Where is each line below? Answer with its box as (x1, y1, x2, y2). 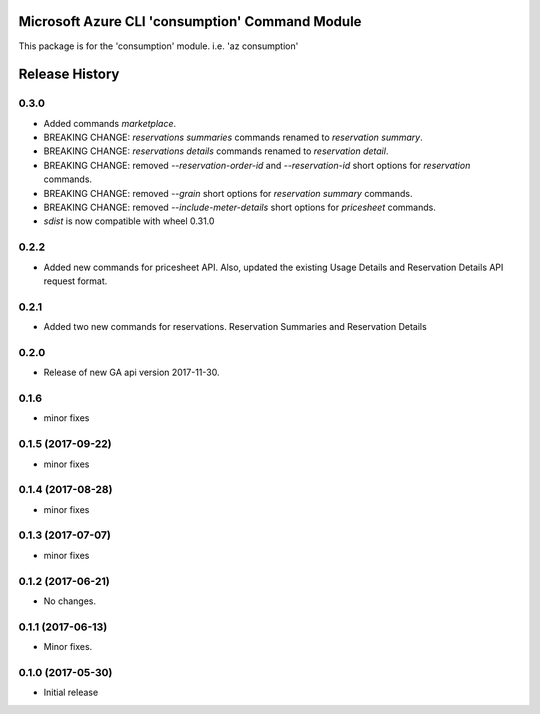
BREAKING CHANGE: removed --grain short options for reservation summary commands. (43, 187, 413, 199)
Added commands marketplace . (43, 117, 177, 129)
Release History (18, 66, 120, 83)
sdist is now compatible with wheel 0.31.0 (43, 215, 215, 227)
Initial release (43, 686, 99, 699)
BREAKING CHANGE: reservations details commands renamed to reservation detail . (43, 145, 389, 157)
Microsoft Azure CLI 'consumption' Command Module (18, 13, 362, 30)
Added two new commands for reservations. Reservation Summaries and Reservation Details (43, 321, 427, 333)
